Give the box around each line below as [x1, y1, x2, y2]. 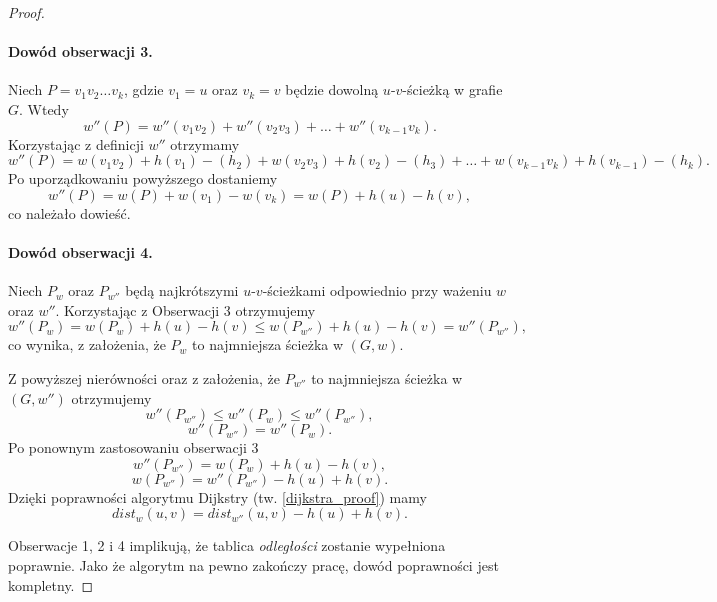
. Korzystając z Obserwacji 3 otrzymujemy [55, 299, 316, 320]
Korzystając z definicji [8, 133, 144, 154]
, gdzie [123, 79, 164, 100]
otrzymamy [170, 133, 240, 154]
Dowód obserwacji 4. [8, 241, 153, 262]
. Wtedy [19, 98, 69, 119]
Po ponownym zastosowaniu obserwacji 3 [8, 437, 259, 458]
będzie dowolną [285, 79, 379, 100]
